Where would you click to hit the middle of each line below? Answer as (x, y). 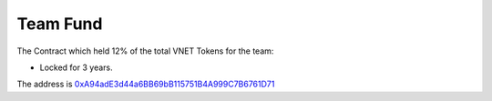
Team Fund (60, 24)
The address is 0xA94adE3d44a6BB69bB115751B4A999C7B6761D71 (146, 84)
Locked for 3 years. (76, 67)
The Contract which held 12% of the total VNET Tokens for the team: (145, 51)
